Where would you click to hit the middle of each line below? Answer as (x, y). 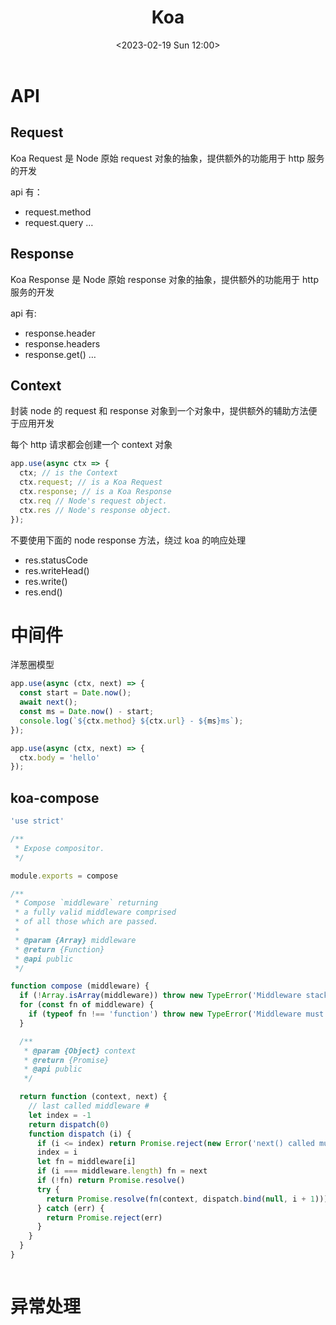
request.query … (59, 222)
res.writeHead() (57, 570)
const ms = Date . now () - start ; (87, 712)
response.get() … (60, 354)
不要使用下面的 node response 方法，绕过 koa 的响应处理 (128, 540)
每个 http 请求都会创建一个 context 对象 (91, 445)
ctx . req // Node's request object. (93, 501)
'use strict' (37, 821)
